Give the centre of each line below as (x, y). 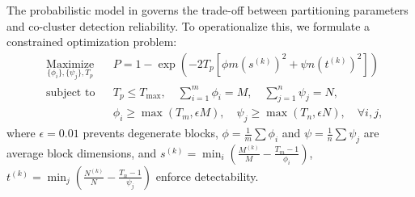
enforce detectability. (207, 176)
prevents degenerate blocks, (150, 133)
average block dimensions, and (82, 152)
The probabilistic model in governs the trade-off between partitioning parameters (207, 10)
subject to (71, 92)
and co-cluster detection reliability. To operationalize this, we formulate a (188, 25)
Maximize (70, 64)
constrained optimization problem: (92, 42)
